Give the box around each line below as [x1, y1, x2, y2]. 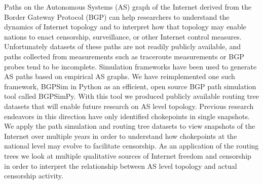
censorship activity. [4, 170, 63, 181]
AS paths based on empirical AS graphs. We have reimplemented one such [4, 71, 235, 82]
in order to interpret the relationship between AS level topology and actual [4, 160, 237, 171]
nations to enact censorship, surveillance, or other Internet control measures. [4, 31, 242, 42]
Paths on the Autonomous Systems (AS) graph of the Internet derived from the [4, 2, 251, 12]
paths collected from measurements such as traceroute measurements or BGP [4, 51, 244, 61]
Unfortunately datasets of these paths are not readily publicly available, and [4, 41, 241, 52]
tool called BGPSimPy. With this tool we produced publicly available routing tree [4, 91, 259, 101]
